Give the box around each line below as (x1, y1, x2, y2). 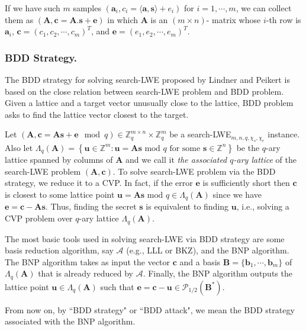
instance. (268, 128, 300, 140)
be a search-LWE (169, 128, 231, 140)
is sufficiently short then (202, 176, 290, 189)
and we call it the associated (125, 153, 227, 166)
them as (5, 13, 34, 25)
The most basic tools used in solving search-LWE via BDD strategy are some (5, 232, 285, 245)
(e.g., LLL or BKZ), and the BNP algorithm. (126, 244, 289, 256)
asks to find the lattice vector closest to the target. (5, 108, 189, 120)
